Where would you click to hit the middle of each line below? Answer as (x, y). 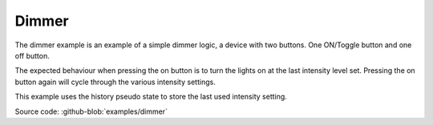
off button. (32, 55)
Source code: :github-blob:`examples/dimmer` (91, 111)
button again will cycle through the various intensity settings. (115, 82)
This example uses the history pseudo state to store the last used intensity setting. (151, 97)
